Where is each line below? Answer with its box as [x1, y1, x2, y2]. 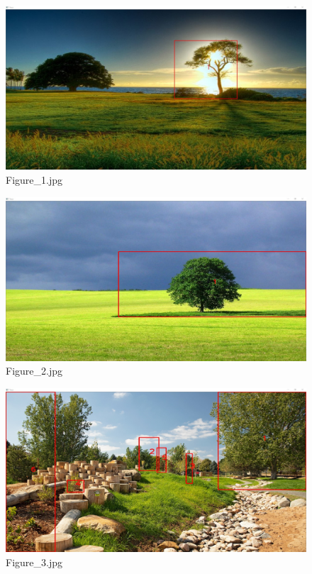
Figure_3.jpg [6, 554, 62, 569]
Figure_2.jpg [6, 363, 62, 378]
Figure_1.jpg [6, 172, 62, 187]
